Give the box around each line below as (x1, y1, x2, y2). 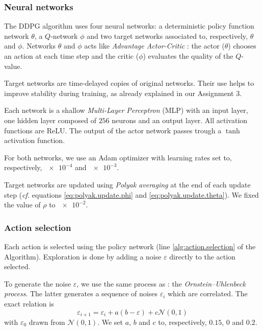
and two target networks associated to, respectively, (87, 30, 248, 41)
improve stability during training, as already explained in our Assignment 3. (4, 87, 242, 98)
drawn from (29, 316, 65, 327)
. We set (97, 316, 123, 327)
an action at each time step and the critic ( (4, 51, 139, 61)
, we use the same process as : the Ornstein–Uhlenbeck (76, 278, 246, 289)
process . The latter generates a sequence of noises (4, 288, 157, 299)
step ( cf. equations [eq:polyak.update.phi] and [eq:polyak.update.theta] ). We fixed (4, 189, 259, 200)
